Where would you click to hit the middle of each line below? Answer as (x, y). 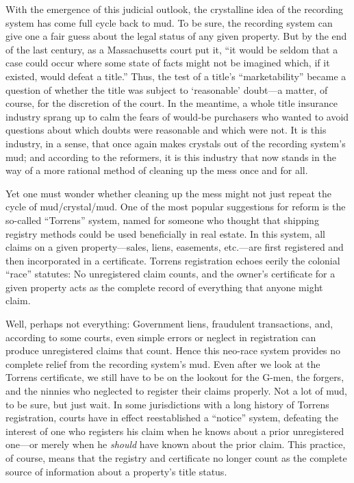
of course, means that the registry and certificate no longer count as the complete (176, 458)
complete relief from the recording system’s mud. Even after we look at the (163, 363)
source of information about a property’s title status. (116, 471)
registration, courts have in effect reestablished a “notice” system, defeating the (172, 418)
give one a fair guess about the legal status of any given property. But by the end (176, 36)
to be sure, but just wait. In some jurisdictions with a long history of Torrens (167, 404)
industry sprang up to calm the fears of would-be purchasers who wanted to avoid (177, 116)
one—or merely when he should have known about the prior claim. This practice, (176, 444)
